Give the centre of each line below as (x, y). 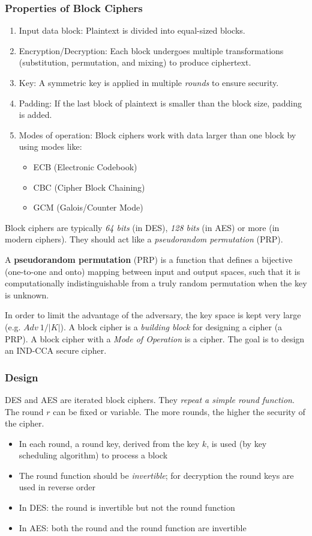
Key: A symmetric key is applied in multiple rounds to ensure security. (149, 82)
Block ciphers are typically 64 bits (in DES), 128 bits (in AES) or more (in (142, 227)
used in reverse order (57, 487)
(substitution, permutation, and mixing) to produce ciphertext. (135, 62)
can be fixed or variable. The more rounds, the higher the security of (179, 411)
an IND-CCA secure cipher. (56, 350)
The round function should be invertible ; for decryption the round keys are (156, 475)
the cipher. (25, 423)
